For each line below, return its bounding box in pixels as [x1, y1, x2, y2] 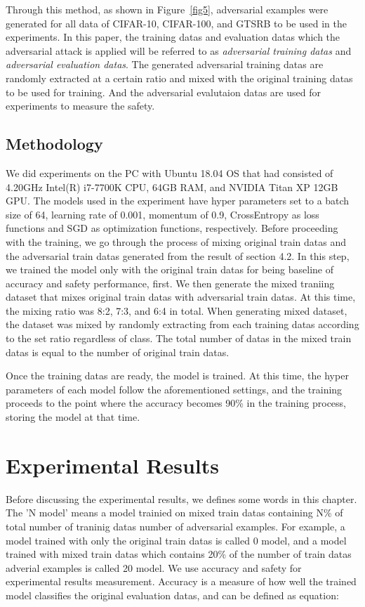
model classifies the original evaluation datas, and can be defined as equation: [6, 587, 339, 602]
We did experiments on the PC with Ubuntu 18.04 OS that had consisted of [6, 165, 333, 180]
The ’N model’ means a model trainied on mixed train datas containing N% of [6, 505, 343, 520]
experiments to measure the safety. [6, 98, 155, 113]
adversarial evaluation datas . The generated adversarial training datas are [6, 57, 324, 72]
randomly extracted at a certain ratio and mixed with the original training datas [6, 70, 353, 85]
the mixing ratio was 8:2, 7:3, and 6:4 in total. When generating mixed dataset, [6, 303, 347, 318]
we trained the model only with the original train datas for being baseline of [6, 262, 334, 277]
